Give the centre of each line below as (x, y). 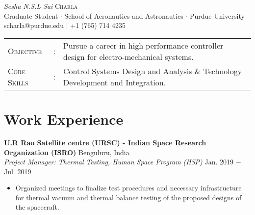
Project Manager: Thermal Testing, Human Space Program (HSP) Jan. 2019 (119, 162)
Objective (25, 51)
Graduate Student (31, 15)
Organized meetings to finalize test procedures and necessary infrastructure (128, 188)
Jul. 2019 (18, 171)
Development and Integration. (115, 82)
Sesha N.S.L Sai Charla (41, 6)
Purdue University (217, 15)
